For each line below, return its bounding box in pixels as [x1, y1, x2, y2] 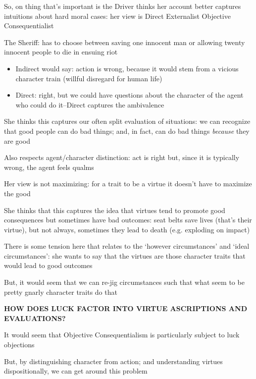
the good [4, 188, 31, 198]
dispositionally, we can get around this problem [4, 366, 148, 376]
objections [4, 339, 35, 350]
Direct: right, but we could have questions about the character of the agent [15, 90, 244, 100]
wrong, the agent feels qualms [4, 162, 94, 172]
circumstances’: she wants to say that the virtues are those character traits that [4, 250, 246, 261]
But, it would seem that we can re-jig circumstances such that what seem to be [4, 277, 245, 287]
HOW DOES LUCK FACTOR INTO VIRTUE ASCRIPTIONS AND [4, 303, 247, 314]
